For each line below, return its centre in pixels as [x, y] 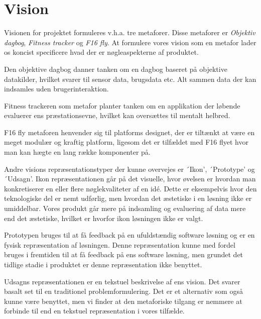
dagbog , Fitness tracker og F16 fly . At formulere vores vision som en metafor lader [130, 42]
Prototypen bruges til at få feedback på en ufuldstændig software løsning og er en [129, 235]
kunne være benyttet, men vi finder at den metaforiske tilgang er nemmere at [123, 301]
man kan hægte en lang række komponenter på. [77, 152]
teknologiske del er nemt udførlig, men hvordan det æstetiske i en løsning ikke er [128, 198]
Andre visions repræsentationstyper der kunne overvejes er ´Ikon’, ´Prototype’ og [129, 169]
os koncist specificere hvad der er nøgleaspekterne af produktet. [101, 52]
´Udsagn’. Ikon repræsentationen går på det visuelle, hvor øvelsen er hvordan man [130, 179]
